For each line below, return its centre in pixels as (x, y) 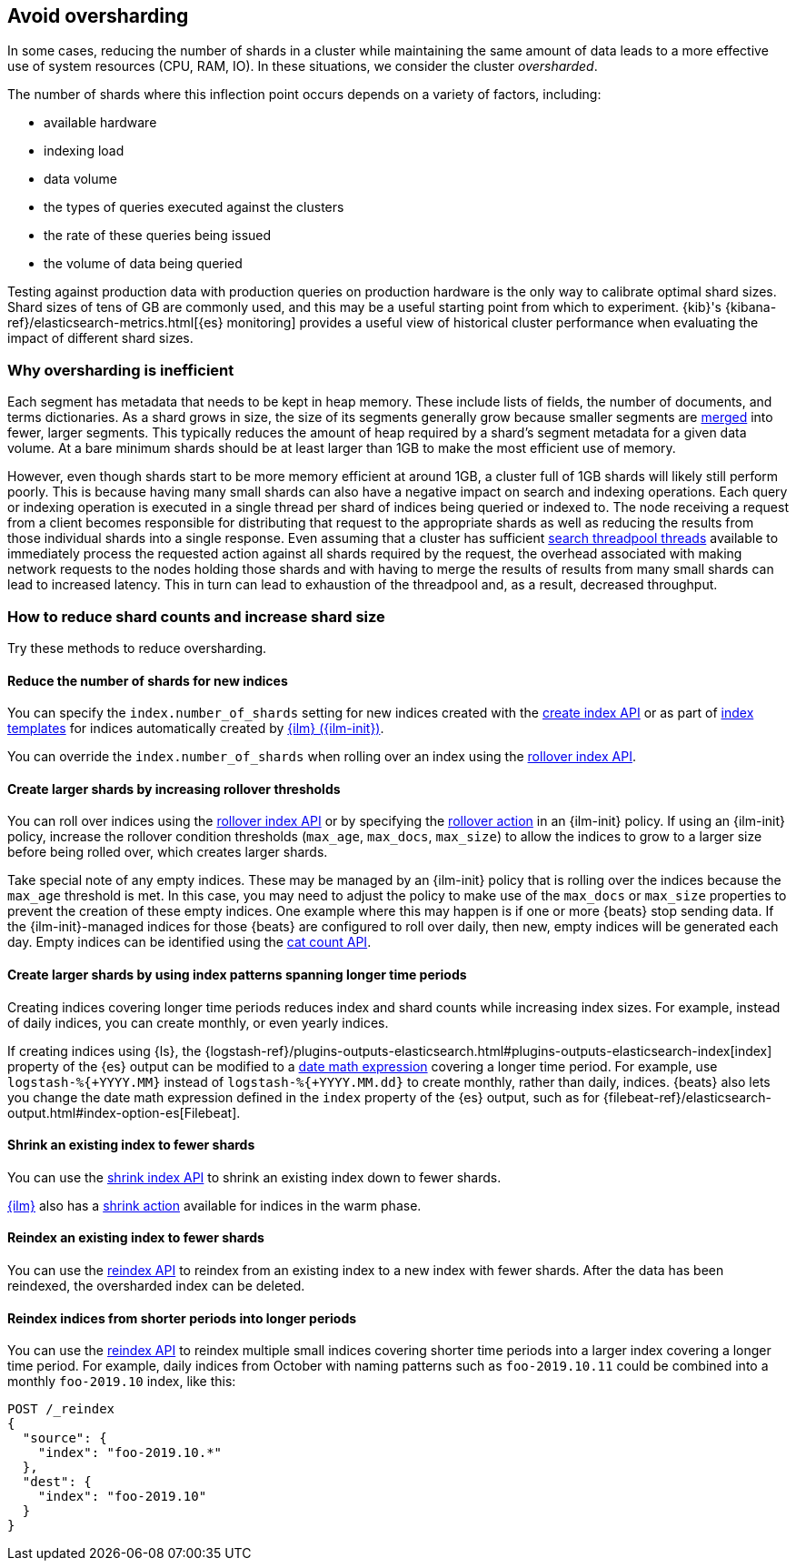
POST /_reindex (61, 1409)
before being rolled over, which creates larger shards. (168, 852)
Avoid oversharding (98, 16)
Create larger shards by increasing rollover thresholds (174, 789)
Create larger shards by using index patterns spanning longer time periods (237, 974)
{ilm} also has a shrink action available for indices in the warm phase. (214, 1205)
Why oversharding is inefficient (121, 370)
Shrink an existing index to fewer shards (131, 1145)
